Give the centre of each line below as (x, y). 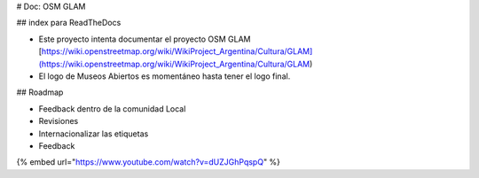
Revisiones (59, 121)
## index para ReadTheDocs (69, 23)
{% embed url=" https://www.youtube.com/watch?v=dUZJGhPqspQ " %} (149, 162)
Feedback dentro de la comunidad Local (112, 108)
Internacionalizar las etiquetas (94, 134)
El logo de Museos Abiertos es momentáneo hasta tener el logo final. (165, 76)
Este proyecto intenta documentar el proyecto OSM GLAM (145, 39)
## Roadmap (40, 92)
